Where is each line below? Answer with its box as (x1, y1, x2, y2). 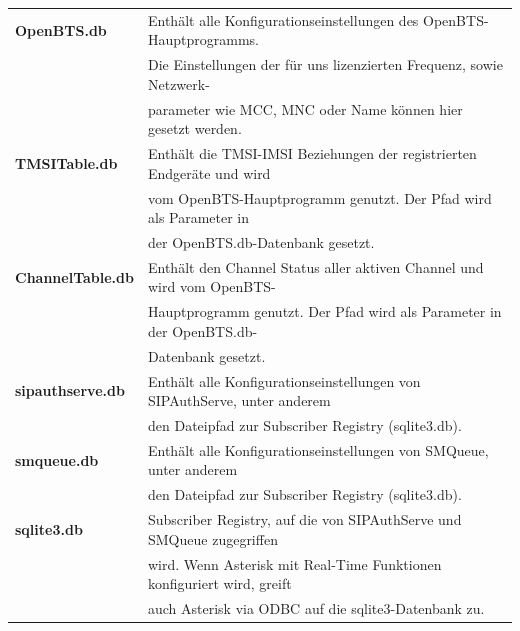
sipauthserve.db (15, 380, 125, 401)
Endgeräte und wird (147, 162, 271, 183)
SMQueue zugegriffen (147, 528, 278, 549)
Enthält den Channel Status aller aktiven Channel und (147, 256, 484, 277)
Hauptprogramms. (147, 29, 259, 50)
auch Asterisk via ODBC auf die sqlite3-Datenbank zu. (147, 597, 485, 618)
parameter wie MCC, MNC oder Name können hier (147, 98, 463, 119)
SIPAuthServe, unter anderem (147, 390, 331, 411)
